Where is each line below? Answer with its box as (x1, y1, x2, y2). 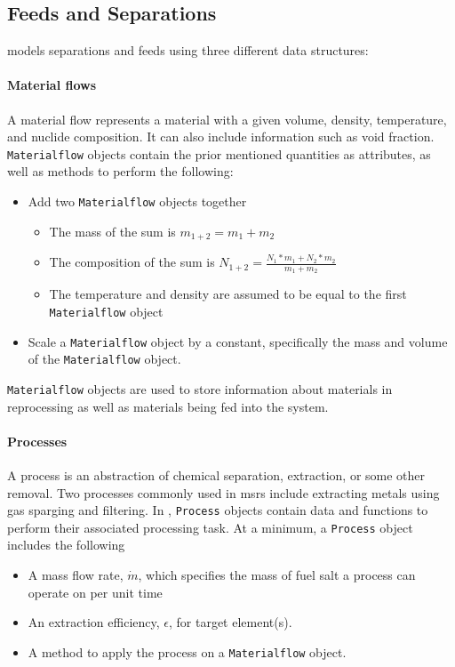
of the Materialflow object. (28, 350, 181, 368)
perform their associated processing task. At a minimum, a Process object (7, 518, 413, 536)
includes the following (7, 535, 125, 554)
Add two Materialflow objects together (28, 192, 247, 211)
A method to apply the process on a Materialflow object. (28, 642, 347, 661)
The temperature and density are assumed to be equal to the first (49, 285, 407, 303)
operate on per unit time (28, 583, 163, 601)
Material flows (7, 76, 97, 94)
